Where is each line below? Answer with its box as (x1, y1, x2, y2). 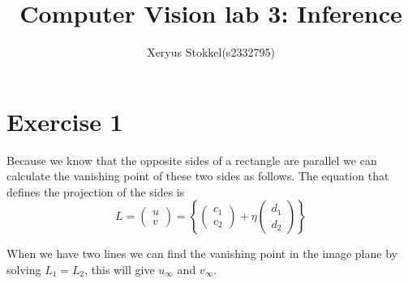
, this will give (84, 261, 155, 278)
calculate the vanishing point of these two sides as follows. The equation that (6, 167, 389, 184)
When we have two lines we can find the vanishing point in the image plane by (6, 245, 397, 262)
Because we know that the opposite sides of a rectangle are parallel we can (6, 151, 377, 168)
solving (6, 261, 41, 278)
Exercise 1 (6, 104, 123, 137)
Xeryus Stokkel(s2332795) (147, 44, 275, 61)
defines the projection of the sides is (6, 183, 185, 200)
